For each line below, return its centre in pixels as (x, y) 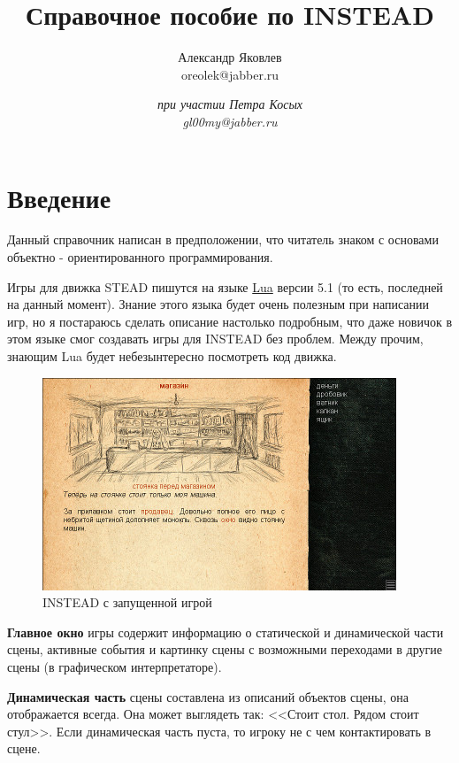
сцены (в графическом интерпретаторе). (115, 666)
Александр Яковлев (230, 57)
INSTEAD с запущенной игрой (127, 602)
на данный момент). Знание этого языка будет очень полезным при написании (218, 304)
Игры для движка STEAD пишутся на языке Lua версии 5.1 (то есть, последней (225, 286)
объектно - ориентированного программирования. (140, 257)
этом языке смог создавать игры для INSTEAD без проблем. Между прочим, (215, 339)
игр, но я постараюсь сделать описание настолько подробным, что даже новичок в (230, 321)
